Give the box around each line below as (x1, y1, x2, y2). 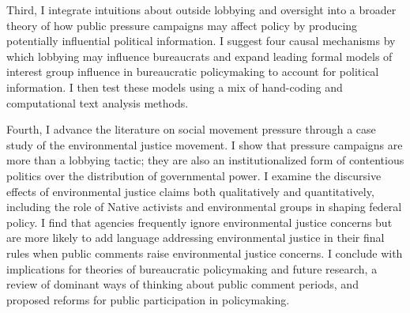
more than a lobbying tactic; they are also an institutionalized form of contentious (6, 152, 404, 168)
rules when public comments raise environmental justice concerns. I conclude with (6, 244, 403, 261)
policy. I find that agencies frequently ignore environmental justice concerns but (6, 213, 393, 230)
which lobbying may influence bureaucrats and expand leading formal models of (6, 47, 393, 64)
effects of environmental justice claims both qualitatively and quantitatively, (6, 183, 374, 199)
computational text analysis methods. (6, 94, 189, 111)
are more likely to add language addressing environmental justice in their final (6, 229, 385, 246)
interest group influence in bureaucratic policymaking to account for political (6, 63, 379, 80)
